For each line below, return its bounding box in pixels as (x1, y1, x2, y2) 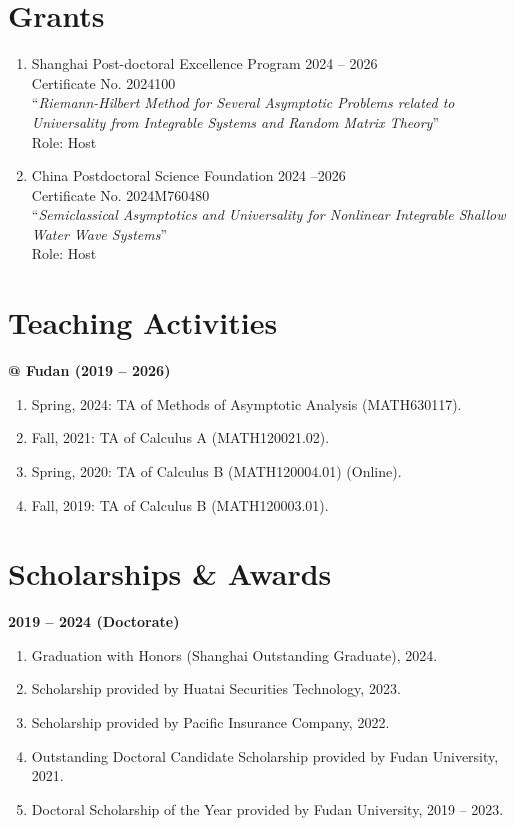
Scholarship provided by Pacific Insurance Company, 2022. (31, 712, 390, 733)
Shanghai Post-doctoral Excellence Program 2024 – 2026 (31, 53, 378, 74)
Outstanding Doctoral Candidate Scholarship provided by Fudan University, (31, 745, 499, 766)
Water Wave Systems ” (31, 223, 168, 244)
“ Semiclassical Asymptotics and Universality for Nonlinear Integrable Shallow (31, 204, 506, 225)
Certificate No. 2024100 (31, 72, 176, 93)
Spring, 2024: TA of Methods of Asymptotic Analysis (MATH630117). (31, 393, 462, 414)
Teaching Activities (8, 302, 278, 343)
